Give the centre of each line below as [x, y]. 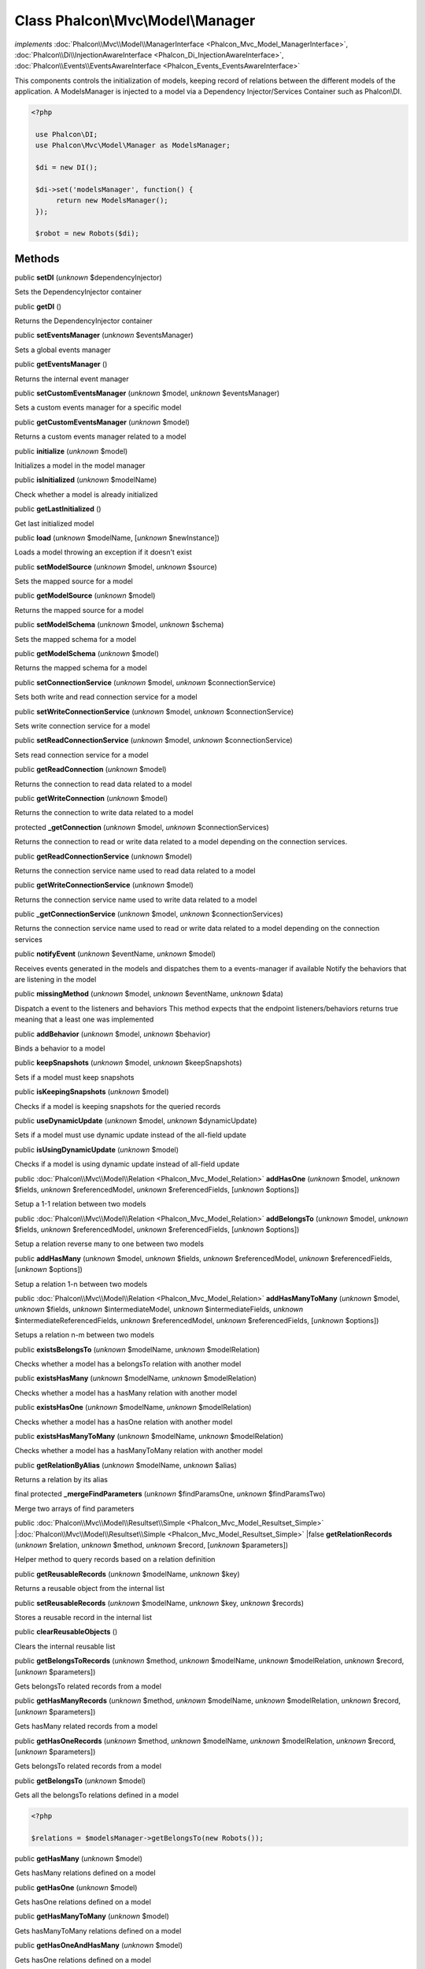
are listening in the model [55, 980]
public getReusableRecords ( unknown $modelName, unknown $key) [127, 1574]
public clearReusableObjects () [66, 1632]
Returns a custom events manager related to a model [100, 436]
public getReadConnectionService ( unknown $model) [103, 856]
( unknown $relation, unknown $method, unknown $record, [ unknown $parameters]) [152, 1545]
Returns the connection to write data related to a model [104, 813]
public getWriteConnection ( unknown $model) [91, 798]
